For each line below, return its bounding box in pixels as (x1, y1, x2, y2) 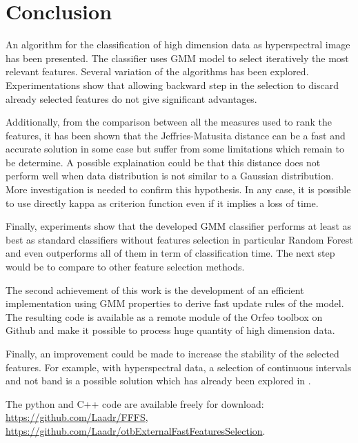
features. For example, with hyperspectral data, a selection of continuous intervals (6, 360, 352, 374)
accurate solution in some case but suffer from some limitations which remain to (6, 141, 344, 156)
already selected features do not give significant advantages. (6, 91, 257, 106)
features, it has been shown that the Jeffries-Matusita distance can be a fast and (6, 128, 346, 142)
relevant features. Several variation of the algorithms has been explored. (6, 64, 309, 79)
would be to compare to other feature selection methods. (6, 259, 245, 274)
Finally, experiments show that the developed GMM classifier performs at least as (6, 219, 352, 233)
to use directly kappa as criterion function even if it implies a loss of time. (6, 195, 319, 210)
